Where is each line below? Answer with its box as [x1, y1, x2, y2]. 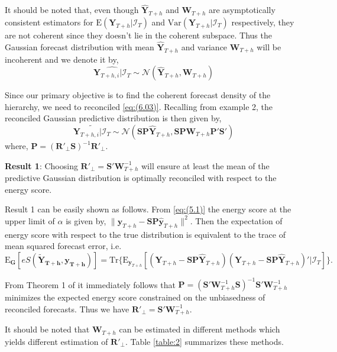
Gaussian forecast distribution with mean [5, 40, 154, 53]
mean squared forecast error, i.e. [5, 240, 122, 252]
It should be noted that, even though [5, 4, 139, 16]
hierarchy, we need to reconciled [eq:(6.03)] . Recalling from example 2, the [5, 100, 273, 112]
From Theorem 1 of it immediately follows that [5, 278, 176, 290]
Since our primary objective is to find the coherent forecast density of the [5, 89, 271, 101]
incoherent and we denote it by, [5, 53, 119, 65]
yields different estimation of [5, 335, 108, 347]
